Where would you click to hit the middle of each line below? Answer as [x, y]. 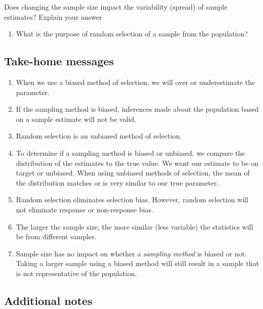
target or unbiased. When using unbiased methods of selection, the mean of [133, 173]
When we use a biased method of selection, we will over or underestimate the [136, 82]
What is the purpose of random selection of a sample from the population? [132, 34]
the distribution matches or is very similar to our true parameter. [117, 182]
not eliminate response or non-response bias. [84, 209]
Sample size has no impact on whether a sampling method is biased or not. [131, 253]
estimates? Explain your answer [53, 16]
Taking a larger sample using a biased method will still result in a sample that [137, 263]
